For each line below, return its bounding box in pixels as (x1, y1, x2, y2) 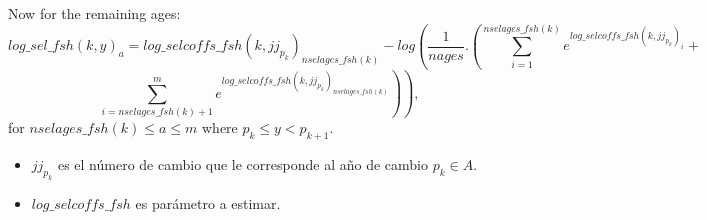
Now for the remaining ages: (8, 3, 181, 23)
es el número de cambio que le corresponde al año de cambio (57, 154, 428, 175)
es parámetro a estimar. (135, 192, 281, 213)
